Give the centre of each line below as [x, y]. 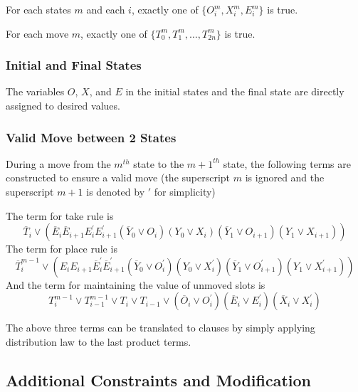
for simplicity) [185, 191]
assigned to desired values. [63, 105]
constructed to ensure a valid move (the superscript [118, 178]
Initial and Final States [74, 65]
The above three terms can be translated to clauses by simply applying [160, 328]
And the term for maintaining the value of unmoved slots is [136, 284]
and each [106, 9]
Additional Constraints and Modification [159, 380]
